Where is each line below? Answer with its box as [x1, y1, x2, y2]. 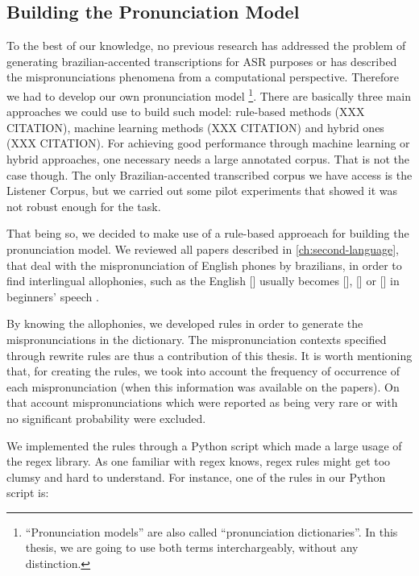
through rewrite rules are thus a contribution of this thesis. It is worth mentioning [6, 346, 413, 363]
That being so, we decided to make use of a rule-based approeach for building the [6, 225, 409, 242]
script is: [6, 484, 49, 501]
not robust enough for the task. [6, 197, 161, 214]
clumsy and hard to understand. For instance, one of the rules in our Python [6, 468, 386, 485]
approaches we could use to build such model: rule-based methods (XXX [6, 103, 365, 120]
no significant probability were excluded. [6, 409, 206, 426]
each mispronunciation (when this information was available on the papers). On [6, 378, 400, 395]
